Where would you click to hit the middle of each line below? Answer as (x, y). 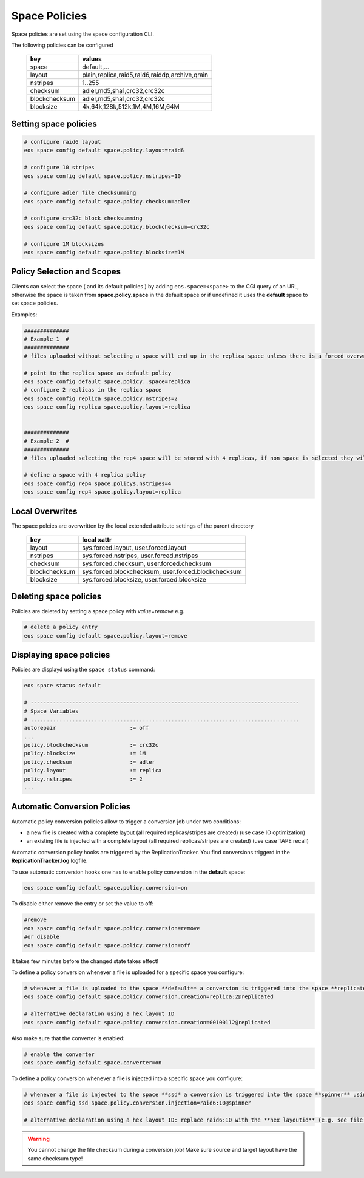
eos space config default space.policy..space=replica (107, 382)
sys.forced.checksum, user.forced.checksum (147, 563)
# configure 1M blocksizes (64, 244)
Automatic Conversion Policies (71, 807)
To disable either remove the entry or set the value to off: (83, 904)
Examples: (24, 314)
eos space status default (62, 686)
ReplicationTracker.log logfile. (49, 861)
